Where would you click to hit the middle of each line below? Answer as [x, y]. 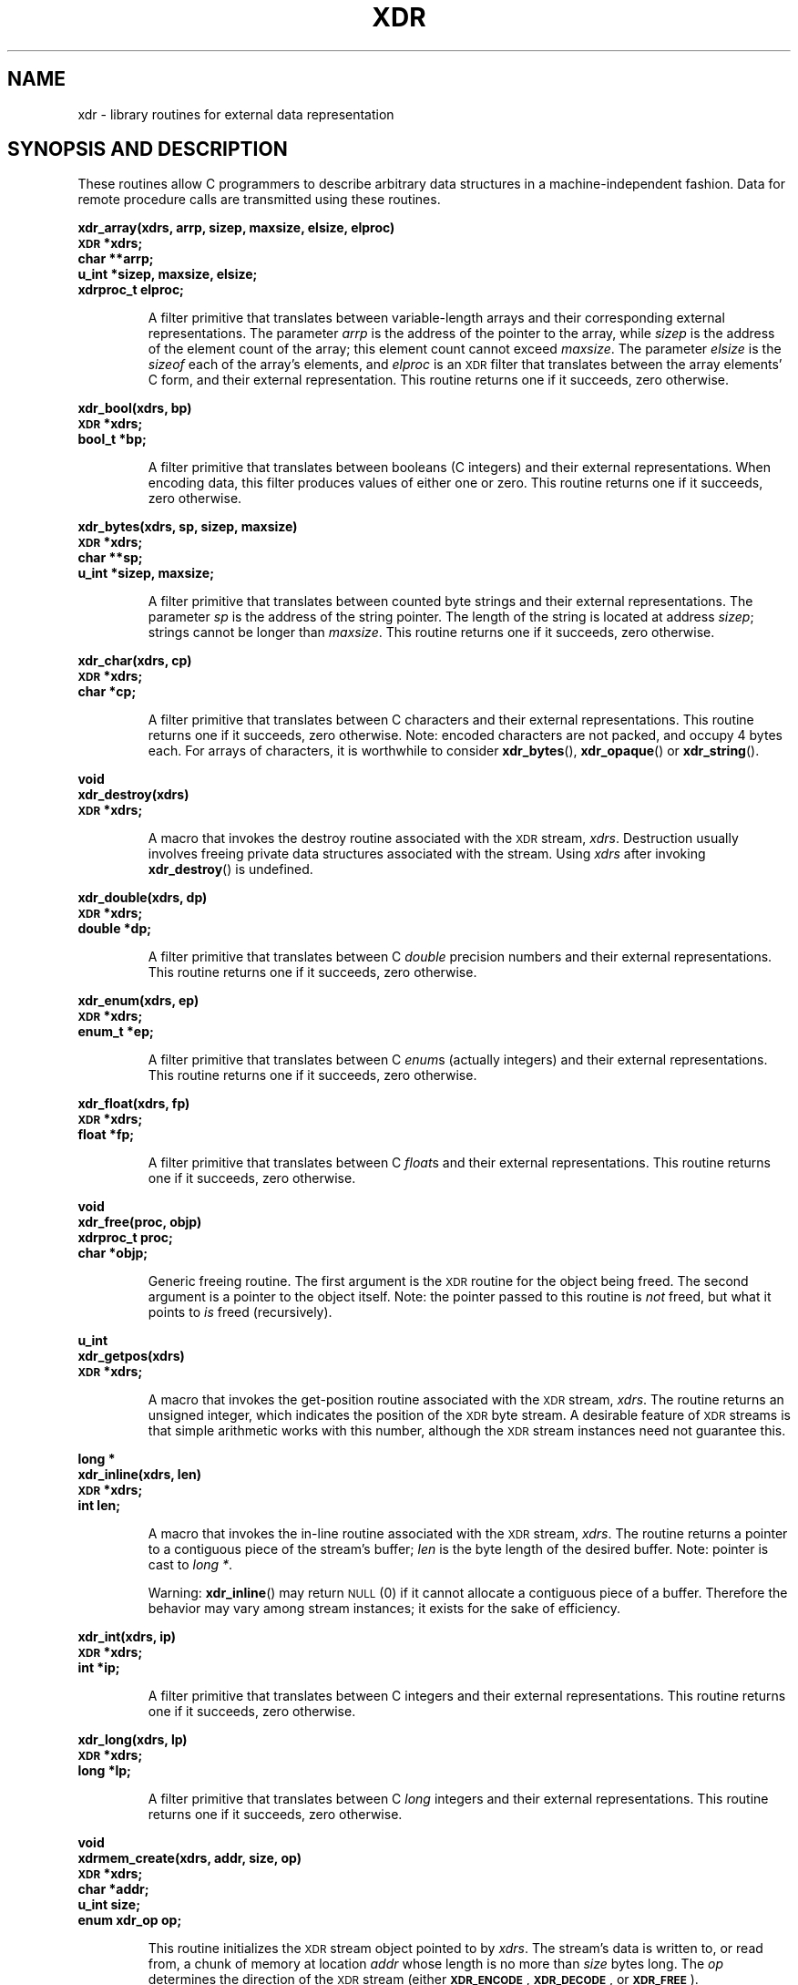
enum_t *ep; [116, 1032]
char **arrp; [116, 259]
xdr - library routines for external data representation [236, 114]
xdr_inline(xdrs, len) [139, 1475]
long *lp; [104, 1771]
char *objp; [113, 1253]
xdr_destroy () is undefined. [230, 869]
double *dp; [115, 929]
